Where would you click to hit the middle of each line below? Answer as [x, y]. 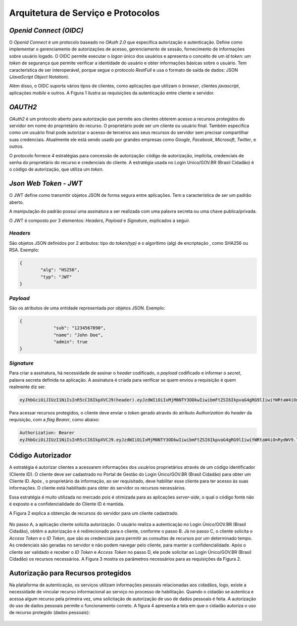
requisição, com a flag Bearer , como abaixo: [54, 420]
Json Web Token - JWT [46, 184]
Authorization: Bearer [47, 433]
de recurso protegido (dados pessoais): [49, 613]
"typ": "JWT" [56, 277]
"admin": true [71, 342]
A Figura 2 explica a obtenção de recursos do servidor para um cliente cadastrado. [94, 513]
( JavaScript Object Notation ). [39, 77]
